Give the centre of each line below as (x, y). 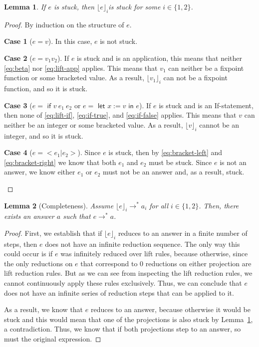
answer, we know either (40, 172)
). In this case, (70, 41)
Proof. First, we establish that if (53, 233)
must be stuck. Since (180, 162)
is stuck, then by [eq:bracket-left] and (165, 152)
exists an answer (29, 216)
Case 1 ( (18, 41)
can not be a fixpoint (195, 78)
